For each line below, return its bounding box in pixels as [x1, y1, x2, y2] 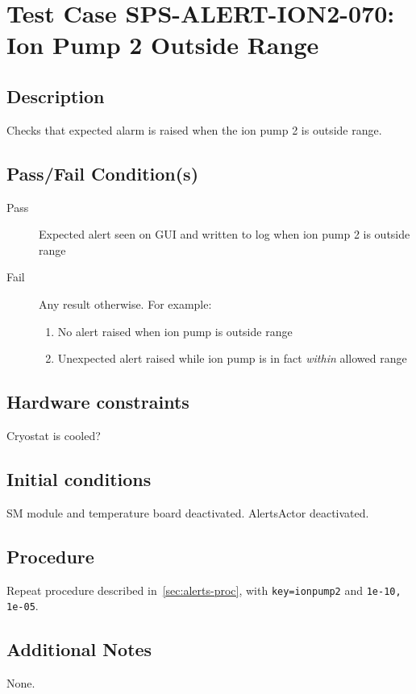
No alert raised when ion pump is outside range [57, 322, 293, 339]
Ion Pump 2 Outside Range [6, 28, 319, 61]
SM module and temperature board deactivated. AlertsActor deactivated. [6, 504, 369, 521]
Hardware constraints [6, 389, 189, 414]
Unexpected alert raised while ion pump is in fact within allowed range [57, 350, 407, 367]
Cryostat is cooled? [6, 426, 101, 443]
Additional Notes [6, 637, 152, 662]
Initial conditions [6, 466, 152, 491]
